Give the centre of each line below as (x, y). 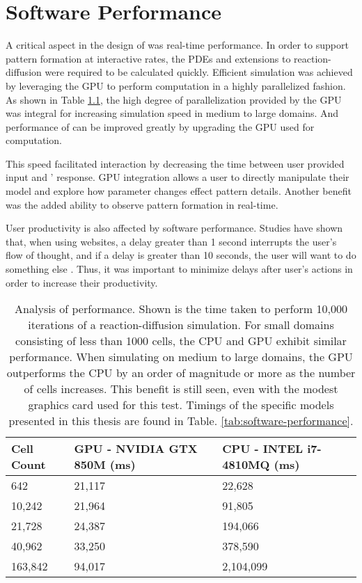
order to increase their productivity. (82, 282)
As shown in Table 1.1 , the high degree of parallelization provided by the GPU (174, 99)
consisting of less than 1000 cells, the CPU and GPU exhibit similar (181, 341)
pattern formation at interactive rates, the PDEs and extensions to (148, 58)
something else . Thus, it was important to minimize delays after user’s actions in (179, 269)
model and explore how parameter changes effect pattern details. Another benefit (179, 191)
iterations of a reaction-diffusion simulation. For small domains (181, 325)
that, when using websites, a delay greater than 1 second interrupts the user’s (171, 241)
